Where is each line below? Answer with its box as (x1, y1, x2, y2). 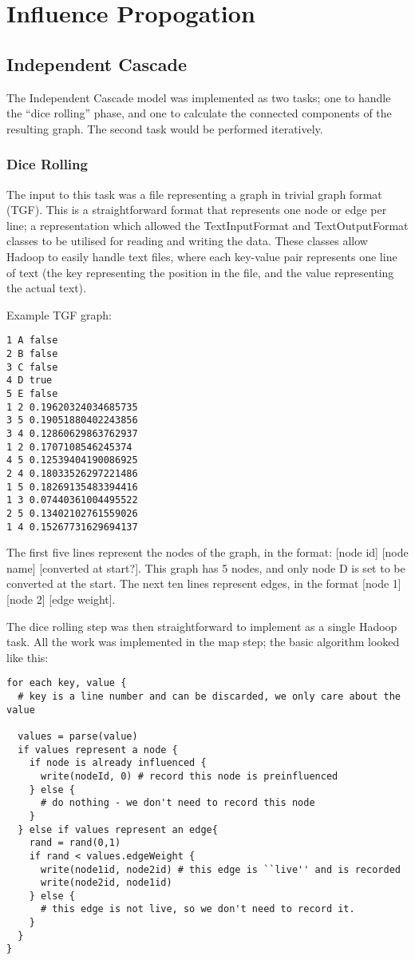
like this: (6, 649, 49, 665)
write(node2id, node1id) (40, 877, 172, 889)
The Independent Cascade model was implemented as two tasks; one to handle (6, 89, 391, 105)
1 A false (6, 335, 58, 347)
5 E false (6, 387, 58, 399)
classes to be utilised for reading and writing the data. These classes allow (6, 232, 368, 249)
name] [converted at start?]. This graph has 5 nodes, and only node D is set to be (6, 559, 405, 576)
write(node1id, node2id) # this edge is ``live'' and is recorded (40, 863, 401, 875)
